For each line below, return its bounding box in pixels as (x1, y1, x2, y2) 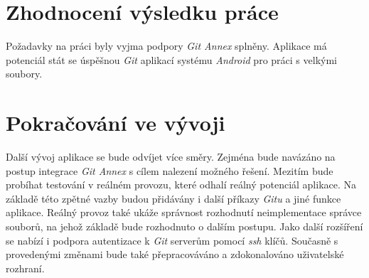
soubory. (6, 66, 43, 81)
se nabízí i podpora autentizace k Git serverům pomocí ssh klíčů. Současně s (6, 232, 338, 247)
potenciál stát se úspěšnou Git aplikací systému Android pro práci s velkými (6, 52, 337, 67)
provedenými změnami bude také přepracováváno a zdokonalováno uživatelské (6, 247, 344, 262)
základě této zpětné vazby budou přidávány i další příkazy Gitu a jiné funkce (6, 191, 341, 205)
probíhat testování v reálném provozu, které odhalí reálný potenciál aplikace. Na (6, 177, 357, 192)
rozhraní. (6, 260, 45, 275)
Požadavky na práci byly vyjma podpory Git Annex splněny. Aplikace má (6, 38, 327, 53)
